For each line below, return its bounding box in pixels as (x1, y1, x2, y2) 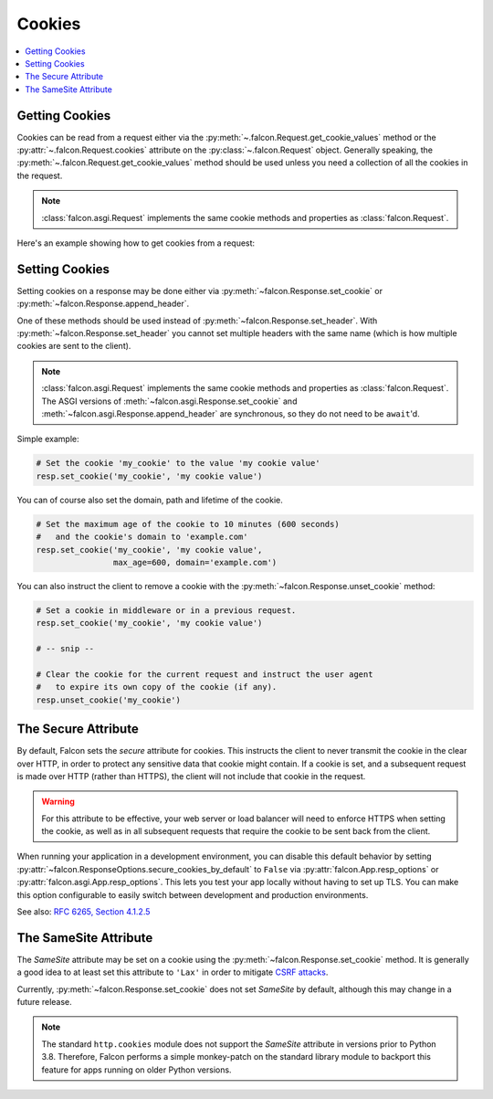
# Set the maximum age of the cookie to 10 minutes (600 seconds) (36, 519, 340, 529)
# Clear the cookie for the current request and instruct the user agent (36, 669, 373, 680)
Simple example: (16, 434, 79, 445)
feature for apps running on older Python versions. (41, 1064, 232, 1075)
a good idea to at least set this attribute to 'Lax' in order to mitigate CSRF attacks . (16, 967, 329, 977)
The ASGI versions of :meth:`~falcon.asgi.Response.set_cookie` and (41, 396, 298, 407)
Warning (41, 796, 75, 808)
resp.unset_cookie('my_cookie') (36, 694, 182, 705)
